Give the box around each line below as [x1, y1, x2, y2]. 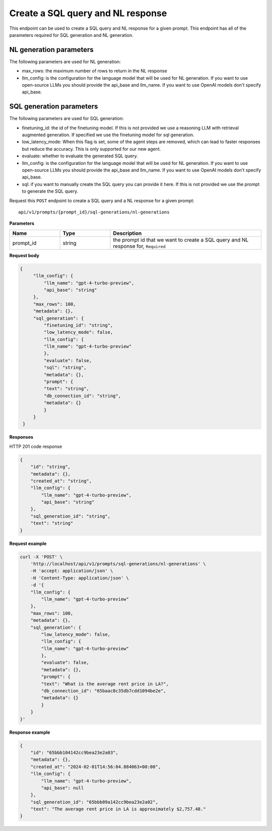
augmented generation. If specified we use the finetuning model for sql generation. [22, 132, 194, 138]
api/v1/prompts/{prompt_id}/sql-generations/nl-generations [18, 209, 170, 215]
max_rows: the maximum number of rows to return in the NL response [22, 68, 167, 74]
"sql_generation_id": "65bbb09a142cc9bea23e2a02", [30, 799, 158, 805]
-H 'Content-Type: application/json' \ [30, 575, 129, 581]
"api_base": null [41, 785, 84, 791]
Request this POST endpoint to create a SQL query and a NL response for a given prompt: [9, 197, 195, 204]
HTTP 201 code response [9, 443, 62, 449]
